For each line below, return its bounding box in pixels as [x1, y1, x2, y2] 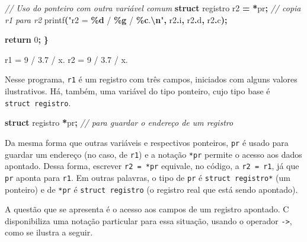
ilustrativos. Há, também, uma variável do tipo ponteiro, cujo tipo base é [5, 85, 270, 97]
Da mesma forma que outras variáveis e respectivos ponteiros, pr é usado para [5, 136, 289, 148]
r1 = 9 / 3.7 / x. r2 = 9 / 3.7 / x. [5, 53, 128, 65]
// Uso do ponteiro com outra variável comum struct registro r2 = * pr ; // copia [5, 2, 301, 14]
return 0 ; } [5, 33, 49, 46]
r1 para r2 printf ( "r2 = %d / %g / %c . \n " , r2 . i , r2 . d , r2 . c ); [5, 13, 228, 26]
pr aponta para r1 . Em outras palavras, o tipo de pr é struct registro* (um [5, 171, 290, 183]
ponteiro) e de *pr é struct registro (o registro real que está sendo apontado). [5, 183, 298, 195]
